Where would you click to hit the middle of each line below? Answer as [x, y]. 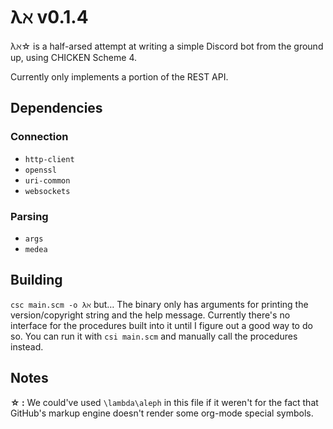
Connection [39, 137]
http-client [49, 159]
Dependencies [56, 108]
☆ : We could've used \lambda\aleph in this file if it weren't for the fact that [164, 402]
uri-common [47, 180]
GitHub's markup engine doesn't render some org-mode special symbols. [162, 413]
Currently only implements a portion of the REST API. [119, 76]
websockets [47, 191]
